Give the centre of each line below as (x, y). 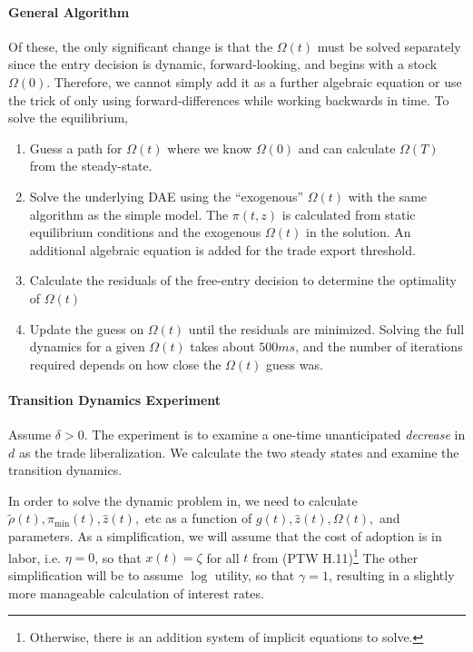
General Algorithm (69, 11)
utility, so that (255, 574)
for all (223, 557)
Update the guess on (87, 328)
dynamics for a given (87, 346)
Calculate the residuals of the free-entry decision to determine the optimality (243, 280)
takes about (222, 346)
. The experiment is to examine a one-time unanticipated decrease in (275, 435)
